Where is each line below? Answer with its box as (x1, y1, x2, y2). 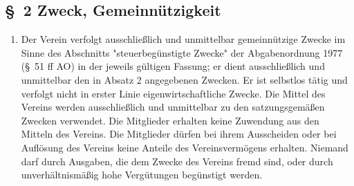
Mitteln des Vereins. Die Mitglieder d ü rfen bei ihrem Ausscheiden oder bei (21, 127, 337, 141)
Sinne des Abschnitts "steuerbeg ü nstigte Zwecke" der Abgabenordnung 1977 (21, 45, 343, 59)
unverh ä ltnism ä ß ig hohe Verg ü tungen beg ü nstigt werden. (21, 167, 263, 182)
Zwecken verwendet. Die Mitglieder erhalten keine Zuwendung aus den (21, 113, 319, 127)
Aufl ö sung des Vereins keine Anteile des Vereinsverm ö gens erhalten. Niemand (21, 140, 348, 154)
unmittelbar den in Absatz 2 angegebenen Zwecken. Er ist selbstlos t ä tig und (21, 72, 348, 86)
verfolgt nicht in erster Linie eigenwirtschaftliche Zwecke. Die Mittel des (21, 86, 326, 100)
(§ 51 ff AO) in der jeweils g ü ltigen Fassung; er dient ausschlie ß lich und (21, 59, 325, 73)
